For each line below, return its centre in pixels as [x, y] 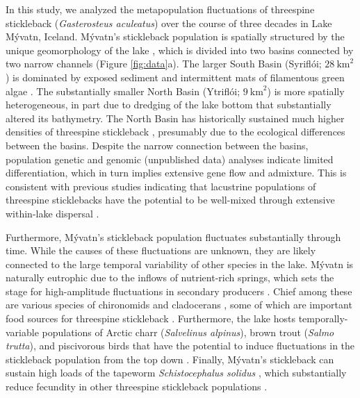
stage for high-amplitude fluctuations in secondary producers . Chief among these [179, 291]
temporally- [323, 318]
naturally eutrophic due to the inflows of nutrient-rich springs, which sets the [170, 277]
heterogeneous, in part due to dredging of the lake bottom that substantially [169, 105]
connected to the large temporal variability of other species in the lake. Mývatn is [180, 264]
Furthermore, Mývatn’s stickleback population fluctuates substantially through [173, 237]
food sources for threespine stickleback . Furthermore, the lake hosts [151, 318]
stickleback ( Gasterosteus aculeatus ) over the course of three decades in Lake [169, 23]
